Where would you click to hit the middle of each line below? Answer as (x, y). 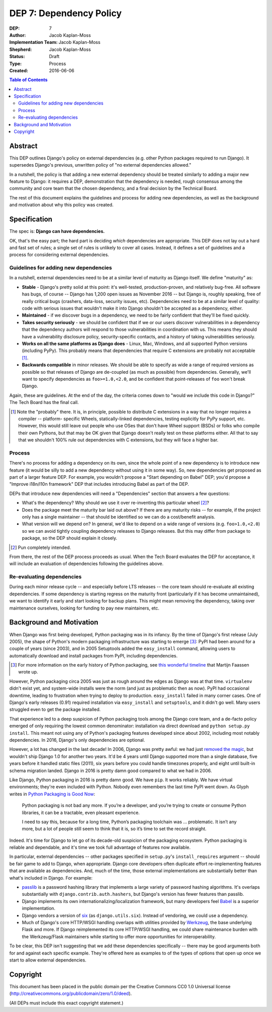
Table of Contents (28, 80)
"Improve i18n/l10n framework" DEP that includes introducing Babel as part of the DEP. (99, 484)
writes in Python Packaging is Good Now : (52, 794)
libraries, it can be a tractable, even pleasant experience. (81, 813)
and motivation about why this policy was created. (61, 205)
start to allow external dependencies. (48, 960)
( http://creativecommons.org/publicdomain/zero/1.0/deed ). (71, 994)
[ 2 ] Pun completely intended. (41, 547)
